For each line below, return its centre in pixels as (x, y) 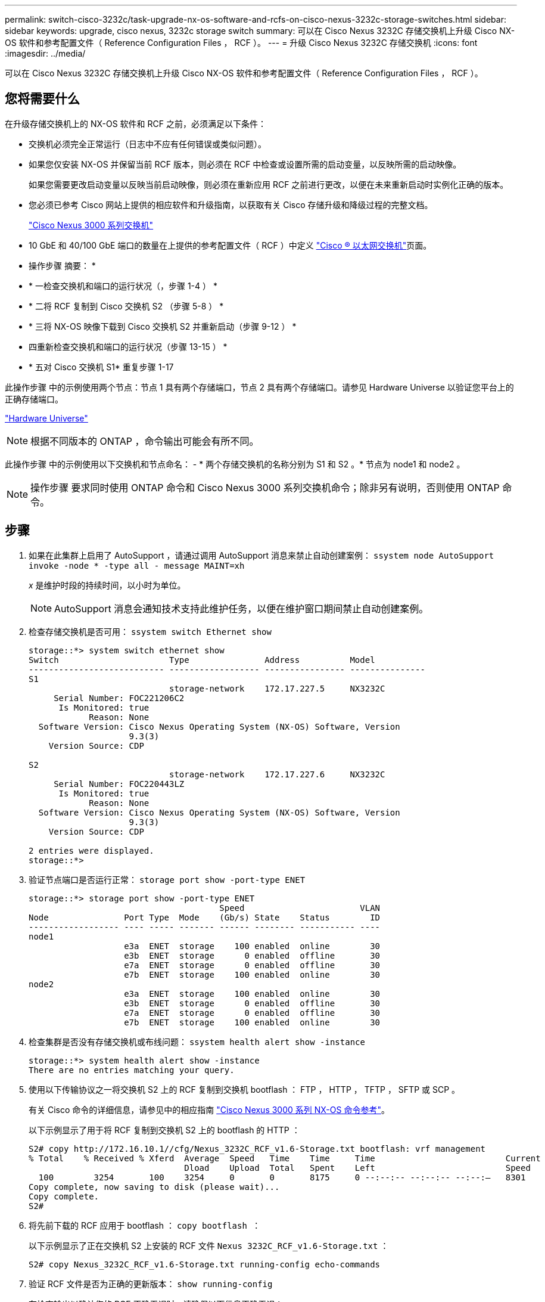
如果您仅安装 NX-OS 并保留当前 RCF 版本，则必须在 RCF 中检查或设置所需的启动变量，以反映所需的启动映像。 (245, 164)
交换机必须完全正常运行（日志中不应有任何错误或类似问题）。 (147, 144)
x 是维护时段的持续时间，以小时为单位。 (107, 585)
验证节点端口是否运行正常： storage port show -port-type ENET (167, 879)
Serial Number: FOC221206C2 (119, 698)
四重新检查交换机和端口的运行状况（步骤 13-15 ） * (128, 346)
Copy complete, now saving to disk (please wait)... (154, 1187)
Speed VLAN (300, 908)
